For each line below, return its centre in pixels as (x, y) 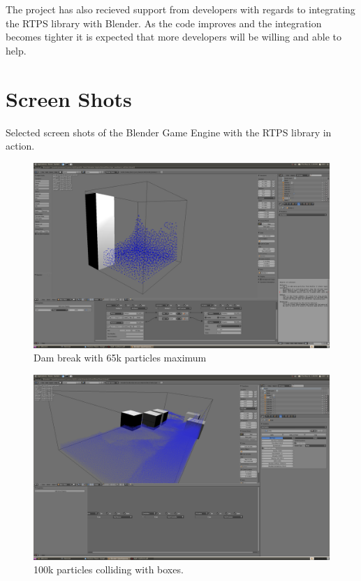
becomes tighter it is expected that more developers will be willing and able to (174, 37)
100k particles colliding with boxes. (109, 569)
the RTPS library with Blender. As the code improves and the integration (164, 23)
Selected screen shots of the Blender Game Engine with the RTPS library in (169, 132)
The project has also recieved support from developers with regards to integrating (180, 9)
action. (20, 146)
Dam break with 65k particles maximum (120, 358)
